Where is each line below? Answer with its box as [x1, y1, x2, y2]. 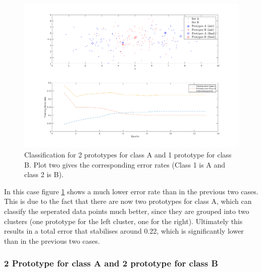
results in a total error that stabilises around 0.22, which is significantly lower [4, 226, 244, 236]
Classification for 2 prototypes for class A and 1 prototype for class [24, 149, 232, 160]
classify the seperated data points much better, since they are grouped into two [4, 206, 249, 216]
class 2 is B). [24, 169, 64, 180]
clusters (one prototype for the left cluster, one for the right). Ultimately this [4, 215, 243, 226]
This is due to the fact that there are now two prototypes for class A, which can [4, 196, 252, 206]
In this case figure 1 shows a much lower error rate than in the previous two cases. [4, 186, 258, 196]
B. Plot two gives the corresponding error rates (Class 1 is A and [24, 159, 226, 170]
